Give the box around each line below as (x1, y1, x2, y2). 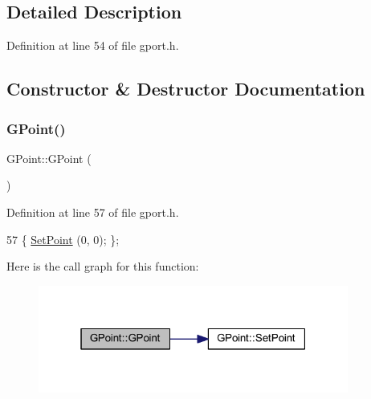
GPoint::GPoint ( (6, 149, 92, 166)
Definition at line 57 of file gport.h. (6, 203, 179, 220)
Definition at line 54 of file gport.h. (6, 37, 179, 54)
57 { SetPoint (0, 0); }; (6, 230, 120, 247)
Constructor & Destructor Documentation (6, 76, 365, 101)
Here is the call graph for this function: (6, 258, 199, 275)
